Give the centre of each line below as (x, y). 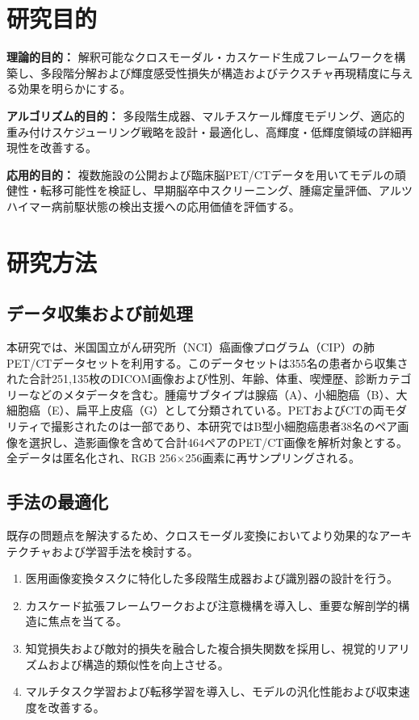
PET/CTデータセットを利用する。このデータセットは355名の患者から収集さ (207, 362)
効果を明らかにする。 (74, 88)
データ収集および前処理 (100, 313)
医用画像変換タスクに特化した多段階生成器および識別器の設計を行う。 (212, 578)
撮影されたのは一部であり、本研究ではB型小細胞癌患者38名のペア (224, 426)
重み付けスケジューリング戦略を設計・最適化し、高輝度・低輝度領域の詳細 (204, 131)
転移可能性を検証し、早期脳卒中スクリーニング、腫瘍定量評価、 (209, 190)
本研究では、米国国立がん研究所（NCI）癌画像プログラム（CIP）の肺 (191, 347)
